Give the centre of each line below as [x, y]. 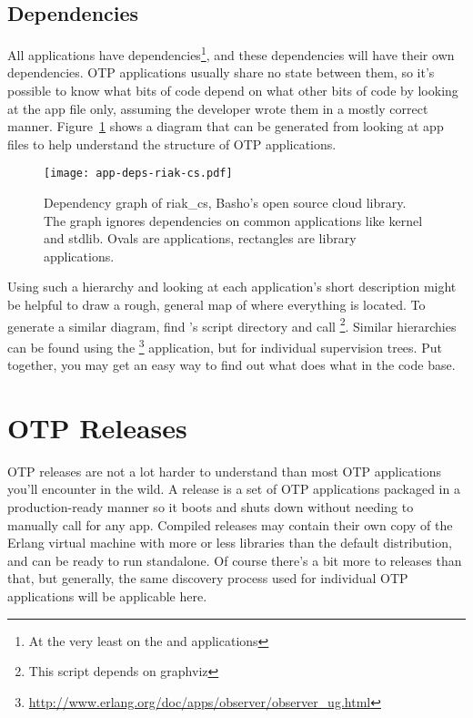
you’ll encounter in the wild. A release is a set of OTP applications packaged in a [234, 489]
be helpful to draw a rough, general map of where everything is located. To [216, 305]
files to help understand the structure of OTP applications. [172, 144]
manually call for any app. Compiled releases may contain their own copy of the [230, 524]
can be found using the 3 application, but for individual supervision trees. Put [225, 345]
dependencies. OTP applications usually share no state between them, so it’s [221, 72]
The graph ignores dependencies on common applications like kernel [233, 220]
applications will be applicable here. [107, 596]
